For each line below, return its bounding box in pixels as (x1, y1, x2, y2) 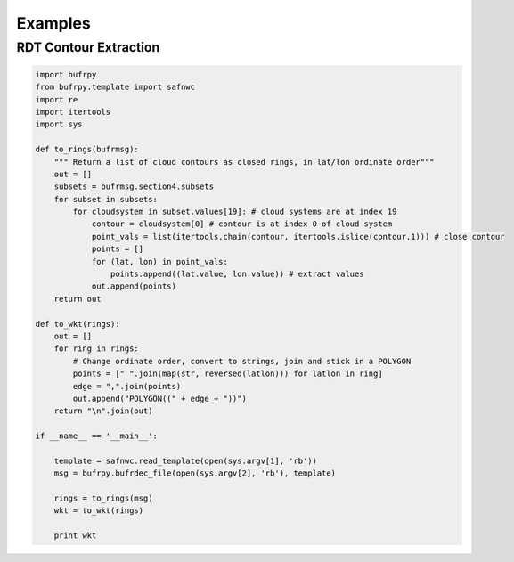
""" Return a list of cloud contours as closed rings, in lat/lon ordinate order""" (53, 157, 436, 167)
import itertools (35, 107, 111, 117)
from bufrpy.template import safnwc (35, 82, 196, 93)
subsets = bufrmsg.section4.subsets (53, 182, 214, 191)
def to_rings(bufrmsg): (35, 144, 140, 155)
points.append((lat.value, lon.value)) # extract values (110, 269, 364, 280)
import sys (35, 119, 83, 129)
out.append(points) (91, 281, 177, 291)
